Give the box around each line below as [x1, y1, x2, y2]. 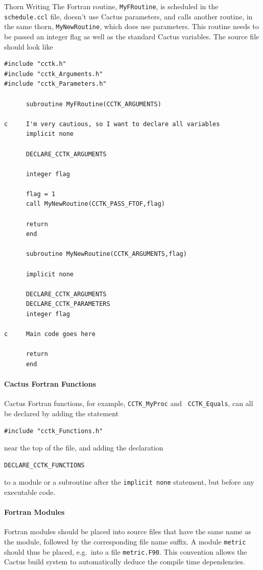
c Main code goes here [4, 330, 95, 338]
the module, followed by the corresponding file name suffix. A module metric [4, 536, 246, 547]
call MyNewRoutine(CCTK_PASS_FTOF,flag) [26, 200, 165, 208]
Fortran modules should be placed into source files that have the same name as [4, 526, 251, 537]
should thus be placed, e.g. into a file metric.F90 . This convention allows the [4, 546, 247, 557]
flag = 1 [26, 190, 56, 198]
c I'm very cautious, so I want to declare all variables [4, 120, 220, 128]
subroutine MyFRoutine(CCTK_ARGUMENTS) [26, 100, 161, 108]
